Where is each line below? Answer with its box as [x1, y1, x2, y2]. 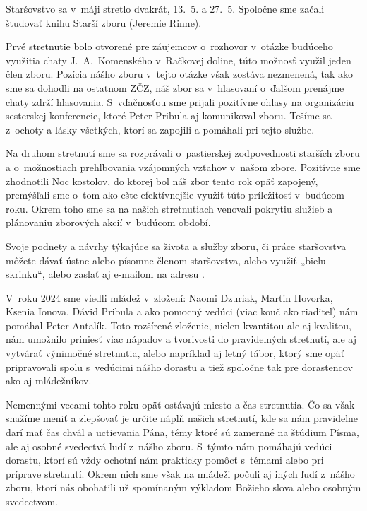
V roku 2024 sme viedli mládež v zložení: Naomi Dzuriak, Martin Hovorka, [6, 290, 333, 305]
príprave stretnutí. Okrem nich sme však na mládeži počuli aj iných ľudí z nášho [6, 466, 355, 481]
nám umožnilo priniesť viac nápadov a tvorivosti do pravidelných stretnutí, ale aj [6, 331, 357, 346]
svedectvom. [6, 494, 58, 508]
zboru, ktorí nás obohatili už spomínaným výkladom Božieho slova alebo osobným [6, 480, 361, 495]
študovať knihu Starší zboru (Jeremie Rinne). [6, 15, 202, 30]
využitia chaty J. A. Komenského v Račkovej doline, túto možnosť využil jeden [6, 52, 351, 67]
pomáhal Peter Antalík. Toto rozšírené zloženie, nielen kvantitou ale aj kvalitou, [6, 317, 352, 332]
